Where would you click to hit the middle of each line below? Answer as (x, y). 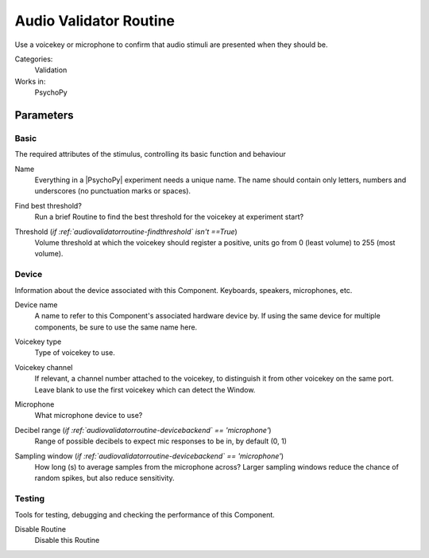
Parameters (44, 115)
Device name (36, 304)
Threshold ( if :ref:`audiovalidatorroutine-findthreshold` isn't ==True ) (126, 232)
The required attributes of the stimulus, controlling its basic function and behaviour (150, 154)
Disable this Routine (67, 540)
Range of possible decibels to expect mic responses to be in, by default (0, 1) (161, 441)
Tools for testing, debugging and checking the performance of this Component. (145, 514)
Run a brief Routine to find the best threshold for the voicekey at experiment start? (169, 217)
